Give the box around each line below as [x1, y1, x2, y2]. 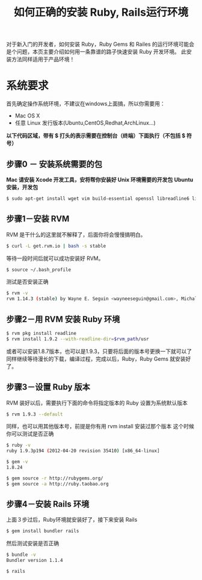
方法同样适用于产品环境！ [11, 55, 75, 63]
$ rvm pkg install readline [6, 330, 77, 336]
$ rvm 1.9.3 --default [6, 411, 63, 417]
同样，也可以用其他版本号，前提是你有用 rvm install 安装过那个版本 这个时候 [6, 423, 194, 430]
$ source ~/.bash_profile [6, 266, 71, 273]
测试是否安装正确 [6, 278, 49, 285]
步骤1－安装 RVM [6, 214, 70, 224]
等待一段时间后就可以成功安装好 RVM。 [6, 254, 104, 262]
